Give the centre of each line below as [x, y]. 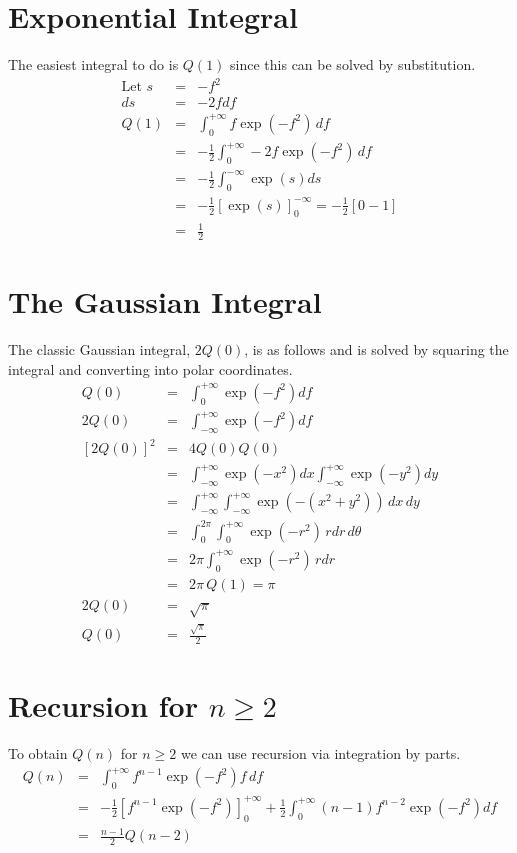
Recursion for [103, 705]
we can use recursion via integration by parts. [320, 753]
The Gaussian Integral [165, 301]
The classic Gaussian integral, [99, 349]
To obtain [38, 753]
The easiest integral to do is [93, 64]
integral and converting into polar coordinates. [150, 368]
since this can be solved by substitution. [353, 64]
